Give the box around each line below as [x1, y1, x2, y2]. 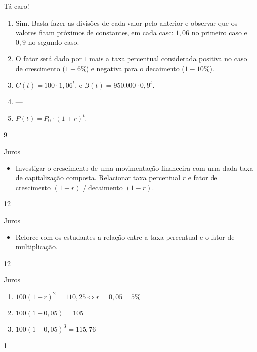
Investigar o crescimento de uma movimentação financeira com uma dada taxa [15, 162, 253, 173]
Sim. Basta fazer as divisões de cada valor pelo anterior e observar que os [15, 17, 238, 28]
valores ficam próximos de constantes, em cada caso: [15, 27, 174, 38]
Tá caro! [4, 1, 29, 11]
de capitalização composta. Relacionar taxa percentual [15, 172, 181, 183]
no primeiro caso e [191, 27, 247, 38]
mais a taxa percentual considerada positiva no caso [89, 53, 247, 64]
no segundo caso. [28, 37, 79, 47]
